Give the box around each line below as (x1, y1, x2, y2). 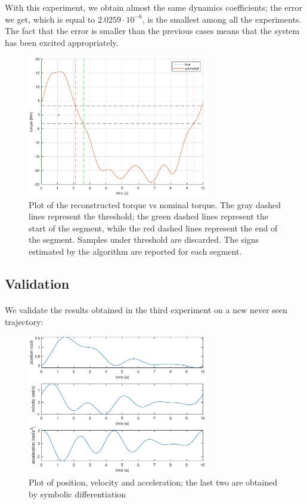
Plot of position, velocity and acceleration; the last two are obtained (29, 475, 277, 488)
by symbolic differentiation (29, 487, 126, 500)
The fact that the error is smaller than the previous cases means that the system (5, 24, 300, 37)
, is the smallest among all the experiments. (142, 13, 302, 25)
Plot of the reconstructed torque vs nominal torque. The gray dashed (29, 198, 281, 211)
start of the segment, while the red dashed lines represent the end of (29, 221, 278, 234)
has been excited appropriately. (5, 36, 119, 48)
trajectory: (5, 315, 44, 327)
